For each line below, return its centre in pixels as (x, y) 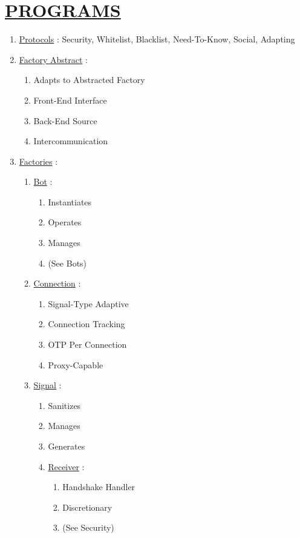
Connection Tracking (86, 324)
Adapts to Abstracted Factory (89, 80)
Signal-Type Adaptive (88, 303)
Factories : (38, 161)
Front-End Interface (70, 100)
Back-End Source (65, 120)
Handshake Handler (99, 487)
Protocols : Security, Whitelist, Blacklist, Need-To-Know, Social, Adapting (157, 39)
